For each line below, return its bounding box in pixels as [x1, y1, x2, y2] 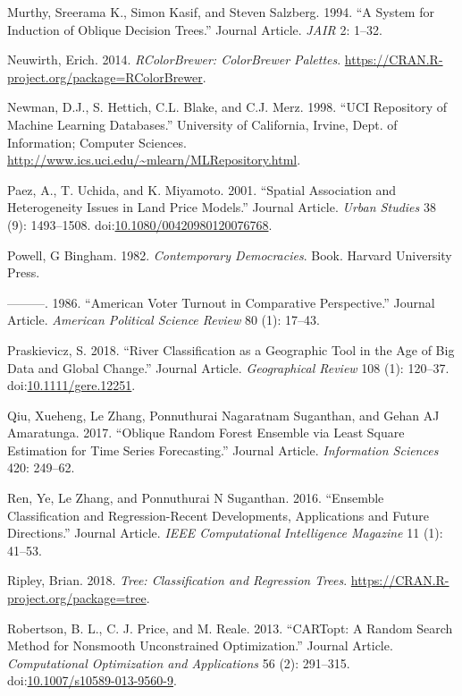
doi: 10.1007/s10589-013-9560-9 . [7, 671, 177, 690]
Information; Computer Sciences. [7, 132, 187, 151]
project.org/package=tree [7, 589, 147, 607]
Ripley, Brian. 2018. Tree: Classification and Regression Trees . [7, 571, 348, 590]
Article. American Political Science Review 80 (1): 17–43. [7, 310, 320, 329]
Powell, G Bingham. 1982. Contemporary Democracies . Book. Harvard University [7, 245, 452, 264]
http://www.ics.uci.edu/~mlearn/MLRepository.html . [7, 150, 301, 169]
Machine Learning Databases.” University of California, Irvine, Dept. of [7, 115, 398, 133]
